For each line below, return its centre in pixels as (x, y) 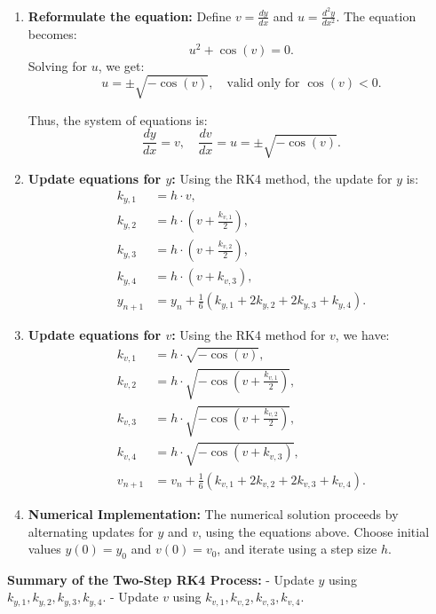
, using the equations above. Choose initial (314, 531)
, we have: (362, 335)
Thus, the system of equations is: (118, 119)
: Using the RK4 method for (249, 335)
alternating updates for (91, 531)
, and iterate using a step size (297, 549)
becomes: (52, 34)
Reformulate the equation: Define (130, 16)
